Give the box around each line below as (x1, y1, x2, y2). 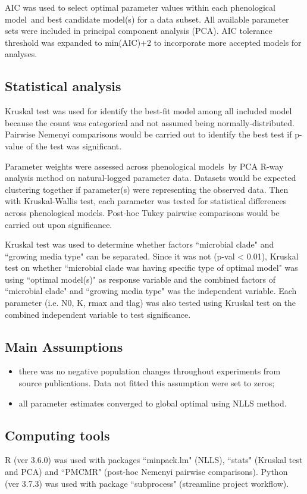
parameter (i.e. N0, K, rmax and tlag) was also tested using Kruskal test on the (5, 296, 296, 309)
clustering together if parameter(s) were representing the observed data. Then (5, 183, 289, 195)
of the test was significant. (26, 139, 122, 152)
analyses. (5, 48, 37, 60)
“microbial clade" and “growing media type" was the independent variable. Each (5, 284, 297, 297)
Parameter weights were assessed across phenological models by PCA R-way (5, 160, 284, 172)
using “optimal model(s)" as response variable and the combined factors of (5, 273, 275, 285)
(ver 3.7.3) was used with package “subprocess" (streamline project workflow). (5, 477, 289, 489)
